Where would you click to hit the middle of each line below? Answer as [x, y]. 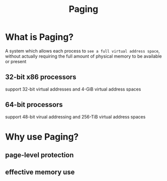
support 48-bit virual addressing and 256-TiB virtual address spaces [75, 117]
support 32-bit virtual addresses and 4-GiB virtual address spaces [73, 89]
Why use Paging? [42, 136]
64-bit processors [34, 105]
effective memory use [40, 172]
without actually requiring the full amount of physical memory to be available [83, 56]
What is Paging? [39, 37]
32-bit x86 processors [41, 77]
